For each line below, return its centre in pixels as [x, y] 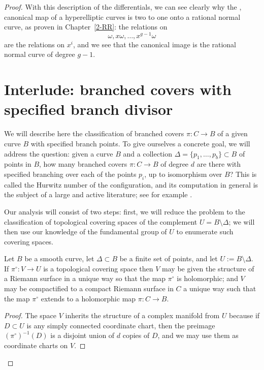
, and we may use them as [198, 335]
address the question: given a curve [59, 153]
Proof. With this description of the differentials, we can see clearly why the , [123, 7]
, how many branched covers [83, 164]
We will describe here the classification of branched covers [94, 133]
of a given [233, 133]
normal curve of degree [40, 54]
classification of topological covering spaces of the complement [101, 221]
